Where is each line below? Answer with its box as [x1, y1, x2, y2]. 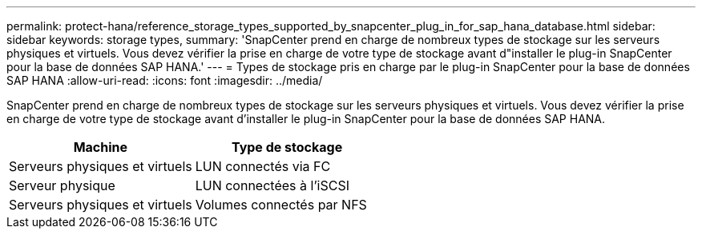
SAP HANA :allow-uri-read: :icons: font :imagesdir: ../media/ [6, 74, 323, 87]
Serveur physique [9, 177, 115, 193]
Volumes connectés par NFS [195, 197, 367, 213]
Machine [73, 139, 128, 155]
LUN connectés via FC [195, 158, 331, 174]
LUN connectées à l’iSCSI [195, 177, 349, 193]
